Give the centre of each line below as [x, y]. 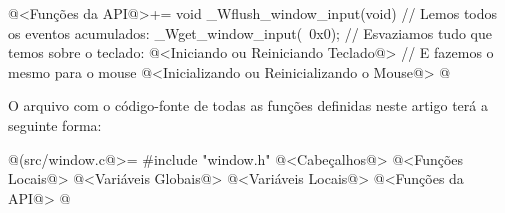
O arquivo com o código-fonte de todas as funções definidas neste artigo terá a [248, 105]
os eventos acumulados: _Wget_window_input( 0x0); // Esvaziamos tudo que [250, 32]
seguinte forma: [55, 124]
